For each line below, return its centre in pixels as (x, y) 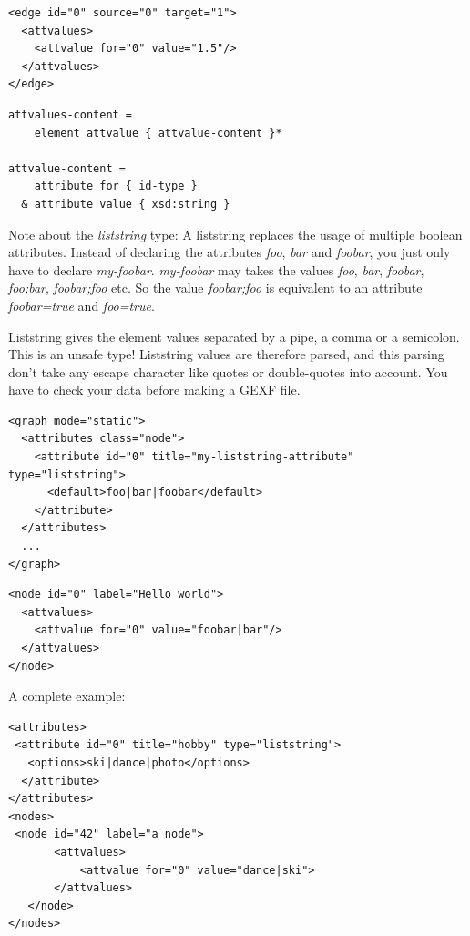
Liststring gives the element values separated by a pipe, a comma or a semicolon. (234, 336)
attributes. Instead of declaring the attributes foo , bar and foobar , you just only (230, 252)
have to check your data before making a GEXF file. (154, 390)
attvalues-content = (71, 114)
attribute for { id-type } (116, 186)
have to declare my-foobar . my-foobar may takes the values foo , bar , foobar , (216, 269)
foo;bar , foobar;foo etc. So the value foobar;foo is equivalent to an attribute (215, 288)
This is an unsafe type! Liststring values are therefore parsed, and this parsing (226, 354)
